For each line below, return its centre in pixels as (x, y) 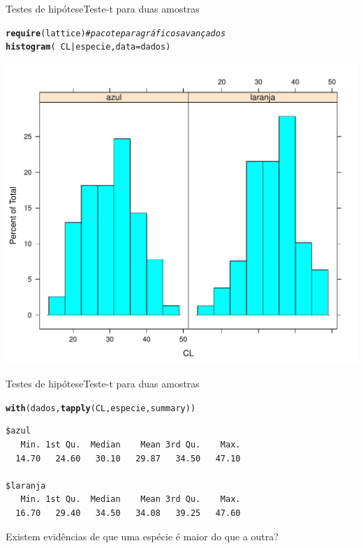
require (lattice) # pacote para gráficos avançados (116, 33)
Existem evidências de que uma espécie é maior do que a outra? (142, 536)
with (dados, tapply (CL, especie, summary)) (101, 408)
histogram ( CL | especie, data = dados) (88, 47)
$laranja (26, 486)
